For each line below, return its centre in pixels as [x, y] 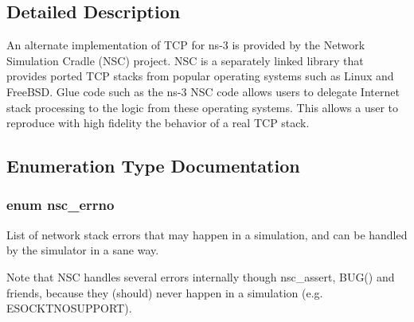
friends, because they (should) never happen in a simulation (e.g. [165, 292]
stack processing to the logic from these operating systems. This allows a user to [203, 107]
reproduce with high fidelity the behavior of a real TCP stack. [158, 123]
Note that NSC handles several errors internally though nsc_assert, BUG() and [201, 276]
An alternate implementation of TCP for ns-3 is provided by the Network [186, 45]
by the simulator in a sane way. [83, 250]
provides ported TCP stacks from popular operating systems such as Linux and [200, 76]
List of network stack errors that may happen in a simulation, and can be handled [207, 234]
